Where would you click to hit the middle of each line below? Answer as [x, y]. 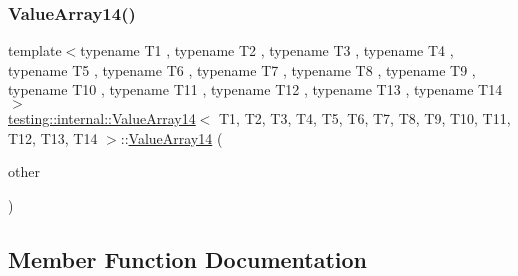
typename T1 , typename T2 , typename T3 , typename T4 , [267, 50]
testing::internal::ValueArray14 [102, 118]
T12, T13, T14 [53, 137]
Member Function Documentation [188, 258]
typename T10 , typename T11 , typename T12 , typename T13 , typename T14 [255, 89]
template [35, 50]
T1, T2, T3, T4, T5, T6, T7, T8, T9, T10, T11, [365, 118]
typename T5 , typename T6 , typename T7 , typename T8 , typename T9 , [242, 69]
